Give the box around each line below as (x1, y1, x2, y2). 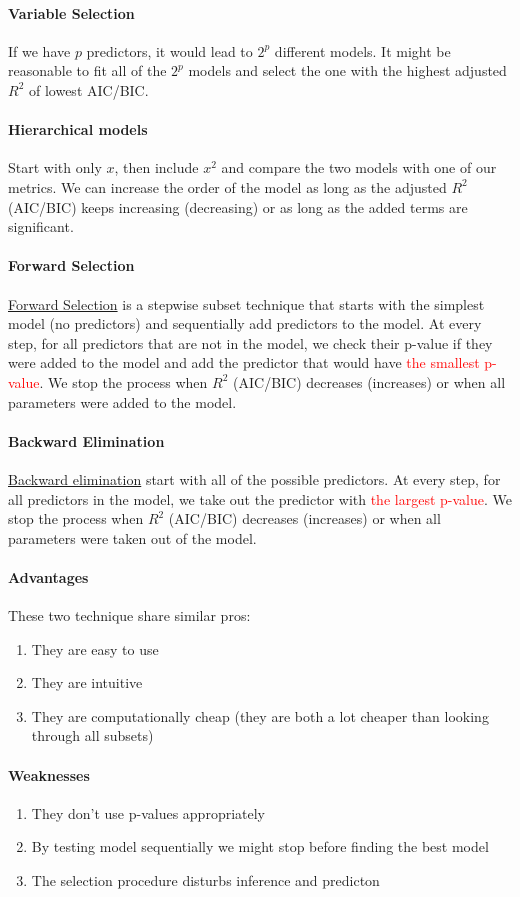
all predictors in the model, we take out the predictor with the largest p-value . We (8, 488, 512, 509)
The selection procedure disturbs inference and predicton (31, 870, 380, 891)
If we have (8, 40, 71, 61)
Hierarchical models (8, 119, 148, 140)
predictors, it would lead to (86, 40, 253, 61)
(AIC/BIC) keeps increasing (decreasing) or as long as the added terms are (8, 196, 468, 217)
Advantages (8, 566, 89, 587)
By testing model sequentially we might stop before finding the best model (31, 836, 489, 857)
